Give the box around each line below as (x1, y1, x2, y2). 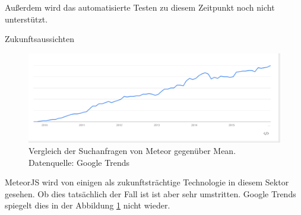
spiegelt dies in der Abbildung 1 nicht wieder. (5, 199, 170, 211)
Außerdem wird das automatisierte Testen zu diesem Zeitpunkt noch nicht (5, 1, 275, 13)
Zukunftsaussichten (5, 33, 74, 45)
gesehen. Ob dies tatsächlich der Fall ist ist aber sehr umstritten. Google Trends (5, 187, 296, 200)
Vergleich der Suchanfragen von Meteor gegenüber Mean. (28, 145, 236, 157)
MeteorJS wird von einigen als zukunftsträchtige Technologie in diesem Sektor (5, 176, 289, 188)
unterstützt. (5, 12, 48, 25)
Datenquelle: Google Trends (28, 156, 129, 168)
